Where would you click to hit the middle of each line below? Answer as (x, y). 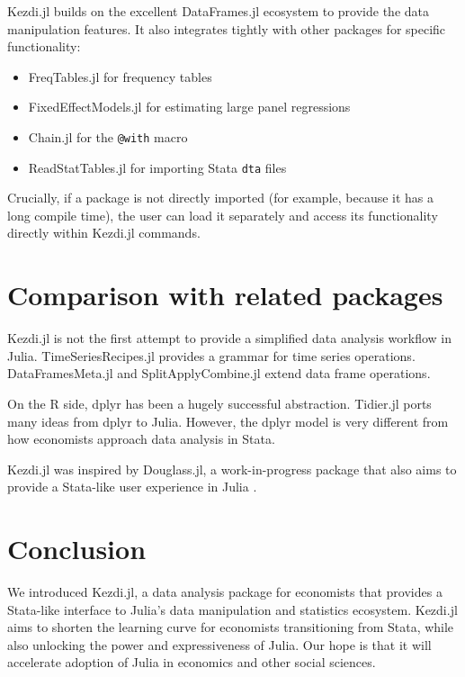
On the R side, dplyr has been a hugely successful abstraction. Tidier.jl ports (219, 403)
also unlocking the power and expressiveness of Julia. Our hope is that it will (219, 644)
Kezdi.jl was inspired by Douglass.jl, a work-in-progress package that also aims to (232, 469)
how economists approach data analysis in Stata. (141, 439)
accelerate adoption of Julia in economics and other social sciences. (192, 662)
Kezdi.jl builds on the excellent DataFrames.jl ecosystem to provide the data (218, 11)
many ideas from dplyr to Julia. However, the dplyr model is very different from (228, 421)
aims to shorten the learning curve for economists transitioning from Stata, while (231, 627)
